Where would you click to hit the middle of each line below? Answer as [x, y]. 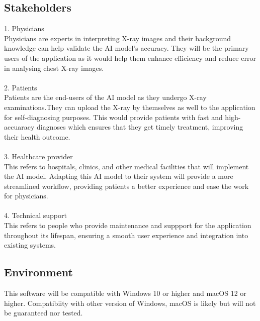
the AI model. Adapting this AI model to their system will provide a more [119, 176]
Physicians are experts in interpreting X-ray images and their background [118, 38]
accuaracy [19, 127]
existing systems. [30, 245]
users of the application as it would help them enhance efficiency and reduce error [130, 58]
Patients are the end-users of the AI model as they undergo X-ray [105, 97]
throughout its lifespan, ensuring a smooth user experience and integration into [126, 235]
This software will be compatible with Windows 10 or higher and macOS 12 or [125, 293]
